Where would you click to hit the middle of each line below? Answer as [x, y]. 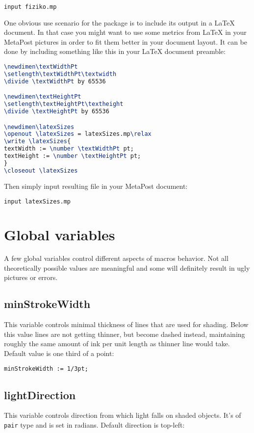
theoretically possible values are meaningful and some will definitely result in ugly [127, 267]
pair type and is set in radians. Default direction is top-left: [94, 424]
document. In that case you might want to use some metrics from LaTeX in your [125, 32]
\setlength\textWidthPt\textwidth [60, 74]
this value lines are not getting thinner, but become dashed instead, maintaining [125, 334]
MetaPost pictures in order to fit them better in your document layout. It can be [126, 41]
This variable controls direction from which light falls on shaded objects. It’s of [123, 415]
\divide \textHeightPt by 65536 [57, 112]
